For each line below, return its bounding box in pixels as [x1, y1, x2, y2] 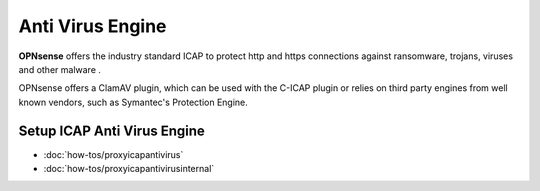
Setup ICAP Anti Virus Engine [18, 122, 205, 139]
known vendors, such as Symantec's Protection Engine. [18, 96, 249, 108]
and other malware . [18, 63, 102, 75]
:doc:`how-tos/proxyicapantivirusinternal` [43, 163, 215, 175]
